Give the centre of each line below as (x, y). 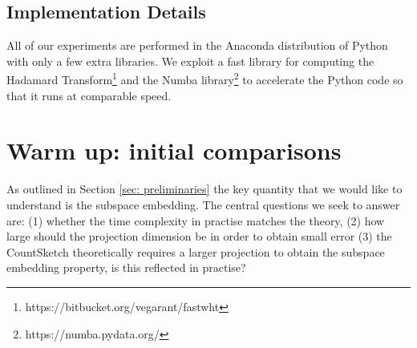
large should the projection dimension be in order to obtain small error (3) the (199, 236)
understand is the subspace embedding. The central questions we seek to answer (203, 204)
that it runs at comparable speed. (89, 95)
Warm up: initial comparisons (174, 150)
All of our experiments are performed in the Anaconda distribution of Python (197, 45)
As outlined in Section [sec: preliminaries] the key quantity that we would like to (204, 189)
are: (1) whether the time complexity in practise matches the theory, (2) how (196, 220)
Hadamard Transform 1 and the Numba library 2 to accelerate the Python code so (205, 79)
